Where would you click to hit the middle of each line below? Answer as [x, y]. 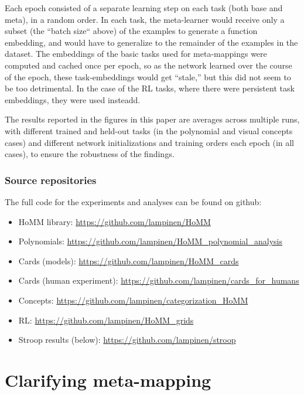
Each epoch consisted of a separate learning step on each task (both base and [144, 8]
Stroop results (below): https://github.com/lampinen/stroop [127, 340]
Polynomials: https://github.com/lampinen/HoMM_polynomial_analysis [150, 241]
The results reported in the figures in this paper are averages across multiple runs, [152, 119]
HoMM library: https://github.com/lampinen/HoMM [115, 221]
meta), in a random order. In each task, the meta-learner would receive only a [145, 19]
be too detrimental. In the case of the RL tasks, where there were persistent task [150, 88]
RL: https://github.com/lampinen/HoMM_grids [106, 320]
